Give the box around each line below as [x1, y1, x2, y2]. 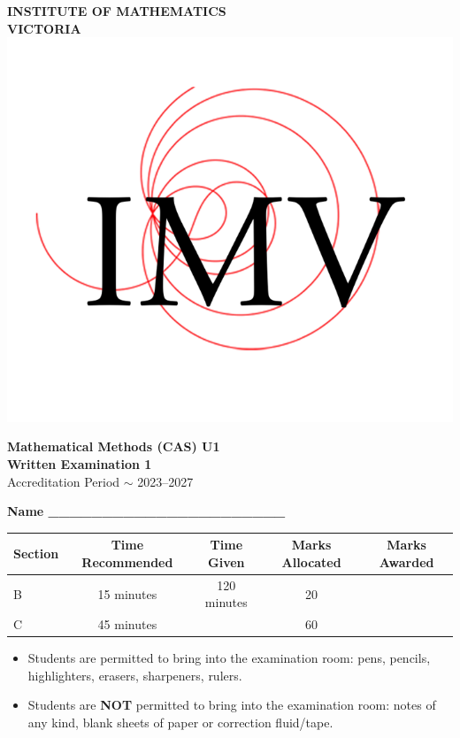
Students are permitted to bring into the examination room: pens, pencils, [27, 649, 431, 667]
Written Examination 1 [7, 455, 152, 473]
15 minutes [97, 584, 157, 603]
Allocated [281, 552, 341, 571]
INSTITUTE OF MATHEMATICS [7, 2, 226, 19]
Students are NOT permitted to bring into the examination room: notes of [27, 696, 436, 714]
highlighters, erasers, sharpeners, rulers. [27, 665, 242, 684]
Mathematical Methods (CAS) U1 [7, 437, 220, 456]
